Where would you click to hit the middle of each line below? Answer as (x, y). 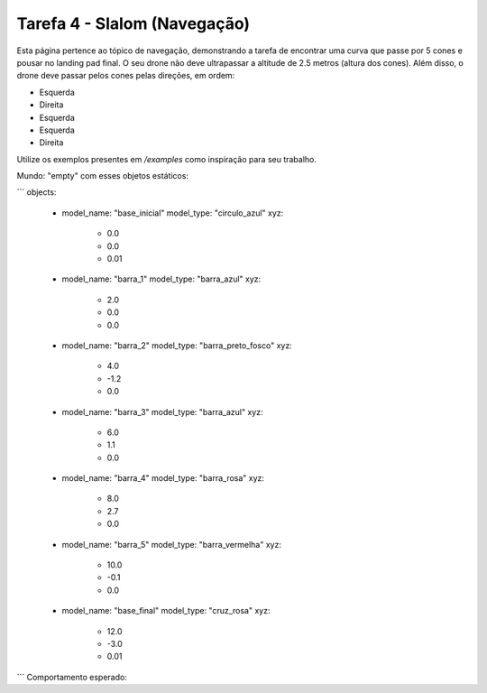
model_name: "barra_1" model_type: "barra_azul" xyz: (161, 279)
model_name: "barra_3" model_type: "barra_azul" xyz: (162, 411)
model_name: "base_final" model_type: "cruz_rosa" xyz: (166, 611)
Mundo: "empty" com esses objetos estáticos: (103, 176)
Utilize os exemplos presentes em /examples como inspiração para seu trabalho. (167, 159)
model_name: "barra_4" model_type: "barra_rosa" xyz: (163, 478)
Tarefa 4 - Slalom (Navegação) (133, 23)
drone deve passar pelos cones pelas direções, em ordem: (126, 76)
